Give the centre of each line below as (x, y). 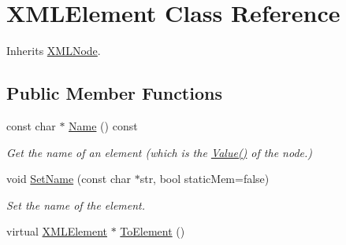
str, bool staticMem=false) (205, 179)
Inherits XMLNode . (54, 51)
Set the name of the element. (76, 205)
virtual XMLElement (57, 231)
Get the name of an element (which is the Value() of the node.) (160, 152)
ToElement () (153, 231)
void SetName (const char (69, 179)
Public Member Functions (114, 93)
